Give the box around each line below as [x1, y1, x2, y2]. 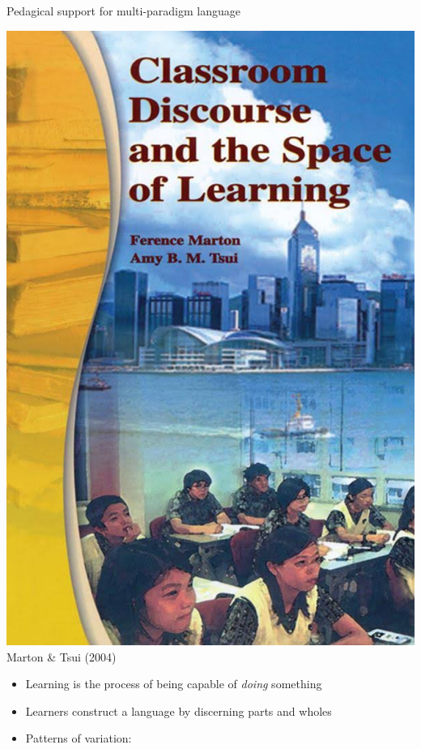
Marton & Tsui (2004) [6, 648, 117, 665]
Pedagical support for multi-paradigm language [6, 2, 240, 19]
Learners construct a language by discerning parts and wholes [25, 702, 332, 719]
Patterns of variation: [25, 730, 132, 747]
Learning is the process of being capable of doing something [25, 675, 322, 692]
